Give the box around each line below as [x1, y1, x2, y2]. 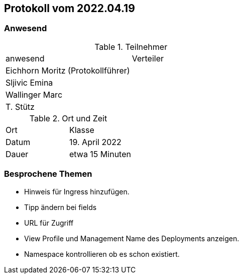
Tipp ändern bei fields [24, 202, 97, 212]
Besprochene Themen [4, 169, 92, 179]
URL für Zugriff [24, 218, 74, 227]
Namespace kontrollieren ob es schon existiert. [24, 249, 180, 258]
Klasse [69, 124, 94, 135]
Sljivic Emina [6, 77, 53, 88]
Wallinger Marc [6, 89, 63, 100]
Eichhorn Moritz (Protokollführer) [6, 65, 130, 76]
